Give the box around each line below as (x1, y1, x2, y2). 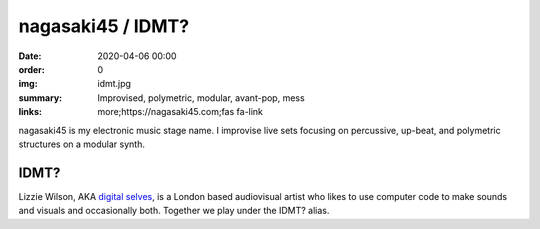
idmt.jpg (97, 78, 132, 90)
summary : (18, 91, 63, 104)
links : (18, 106, 42, 118)
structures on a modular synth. (18, 138, 145, 150)
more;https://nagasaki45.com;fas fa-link (97, 106, 264, 118)
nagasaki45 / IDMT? (18, 15, 190, 37)
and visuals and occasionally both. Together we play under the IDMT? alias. (18, 205, 330, 217)
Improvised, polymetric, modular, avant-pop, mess (97, 91, 305, 104)
